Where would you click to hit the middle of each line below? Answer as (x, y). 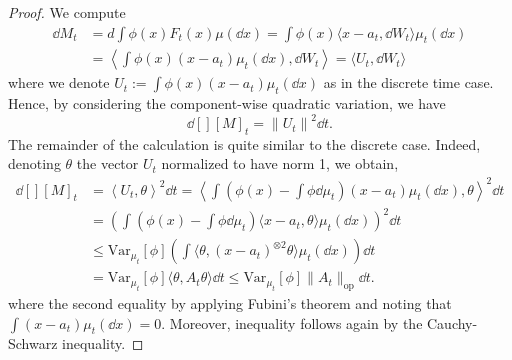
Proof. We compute (67, 12)
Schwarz (33, 343)
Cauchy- (452, 322)
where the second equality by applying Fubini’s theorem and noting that (230, 302)
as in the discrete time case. (408, 82)
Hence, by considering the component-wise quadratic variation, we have (227, 103)
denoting (34, 163)
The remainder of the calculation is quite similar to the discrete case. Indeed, (244, 143)
